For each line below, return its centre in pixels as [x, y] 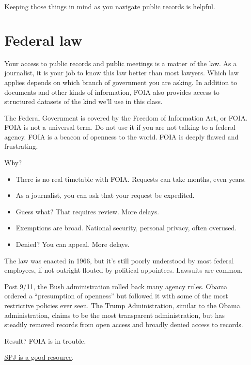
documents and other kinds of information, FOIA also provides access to [112, 92]
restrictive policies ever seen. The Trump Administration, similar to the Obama [122, 305]
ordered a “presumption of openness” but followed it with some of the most [116, 296]
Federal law [43, 40]
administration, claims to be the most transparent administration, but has [115, 315]
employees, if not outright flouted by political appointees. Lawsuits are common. [124, 270]
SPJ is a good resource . [39, 357]
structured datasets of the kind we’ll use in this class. [84, 101]
